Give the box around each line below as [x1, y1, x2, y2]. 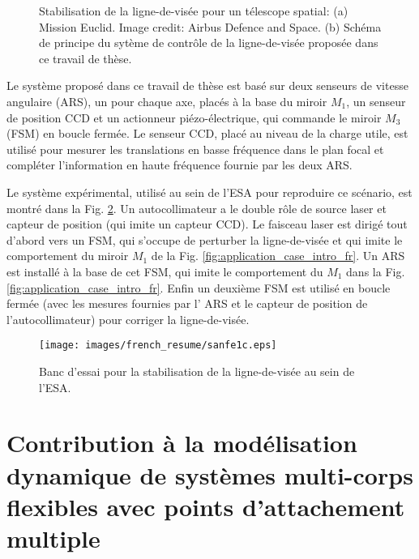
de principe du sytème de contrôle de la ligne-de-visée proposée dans [39, 34, 378, 51]
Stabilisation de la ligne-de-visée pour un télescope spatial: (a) [39, 2, 348, 19]
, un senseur [346, 92, 406, 109]
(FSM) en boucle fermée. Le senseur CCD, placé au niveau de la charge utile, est [6, 125, 408, 142]
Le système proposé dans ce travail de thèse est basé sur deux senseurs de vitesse [6, 77, 408, 94]
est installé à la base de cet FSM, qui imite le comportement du [6, 262, 323, 279]
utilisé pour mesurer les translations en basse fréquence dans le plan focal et [6, 140, 384, 157]
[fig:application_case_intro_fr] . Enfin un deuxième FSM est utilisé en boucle [6, 279, 391, 296]
